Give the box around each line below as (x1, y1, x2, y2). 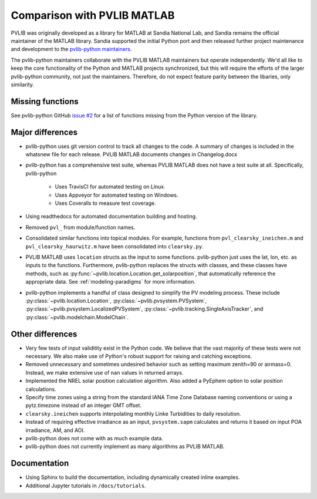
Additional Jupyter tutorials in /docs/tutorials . (25, 482, 146, 489)
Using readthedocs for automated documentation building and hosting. (25, 213, 197, 220)
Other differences (11, 329, 77, 339)
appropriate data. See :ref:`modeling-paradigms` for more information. (25, 278, 196, 285)
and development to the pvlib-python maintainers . (11, 46, 132, 53)
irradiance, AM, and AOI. (25, 426, 85, 434)
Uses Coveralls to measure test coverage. (55, 200, 156, 207)
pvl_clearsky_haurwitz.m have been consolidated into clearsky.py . (25, 242, 204, 249)
